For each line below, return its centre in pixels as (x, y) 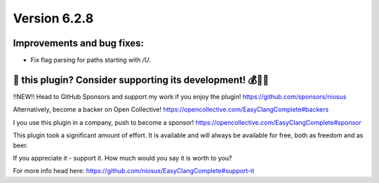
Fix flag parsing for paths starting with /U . (91, 60)
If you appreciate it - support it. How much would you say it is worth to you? (122, 158)
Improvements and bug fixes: (78, 43)
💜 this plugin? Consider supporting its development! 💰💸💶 (141, 80)
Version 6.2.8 (53, 18)
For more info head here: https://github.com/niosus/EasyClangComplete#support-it (134, 171)
